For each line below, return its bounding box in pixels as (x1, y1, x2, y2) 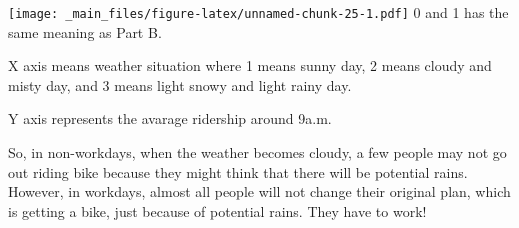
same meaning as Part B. (8, 21, 162, 42)
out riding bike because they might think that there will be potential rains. (8, 161, 468, 182)
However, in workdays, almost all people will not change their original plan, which (8, 181, 511, 202)
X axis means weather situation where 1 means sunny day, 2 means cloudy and (8, 55, 492, 76)
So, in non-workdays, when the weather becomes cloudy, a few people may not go (8, 142, 507, 163)
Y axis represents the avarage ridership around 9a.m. (8, 108, 332, 129)
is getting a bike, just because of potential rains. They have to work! (8, 200, 427, 221)
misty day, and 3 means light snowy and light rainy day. (8, 74, 352, 95)
